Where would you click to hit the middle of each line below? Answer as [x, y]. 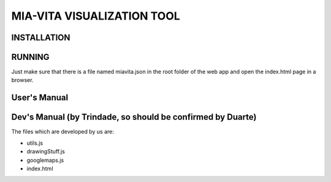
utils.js [35, 143]
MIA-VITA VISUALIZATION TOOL [96, 16]
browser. [22, 80]
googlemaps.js [45, 160]
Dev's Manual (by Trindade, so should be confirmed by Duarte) [134, 117]
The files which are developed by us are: [63, 132]
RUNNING [30, 57]
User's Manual [40, 98]
